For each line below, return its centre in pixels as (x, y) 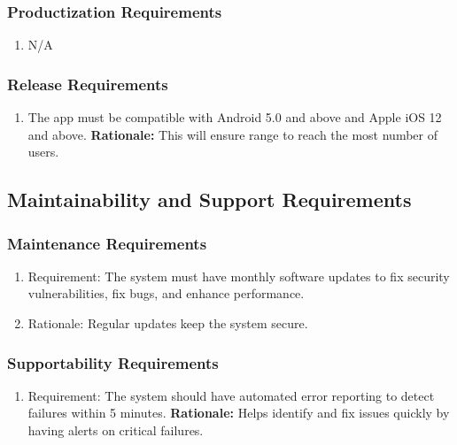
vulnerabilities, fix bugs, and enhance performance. (166, 293)
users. (43, 152)
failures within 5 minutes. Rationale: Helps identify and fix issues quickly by (239, 413)
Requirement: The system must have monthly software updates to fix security (239, 276)
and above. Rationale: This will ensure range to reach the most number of (232, 134)
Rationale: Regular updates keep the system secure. (168, 323)
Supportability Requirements (113, 362)
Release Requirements (88, 84)
